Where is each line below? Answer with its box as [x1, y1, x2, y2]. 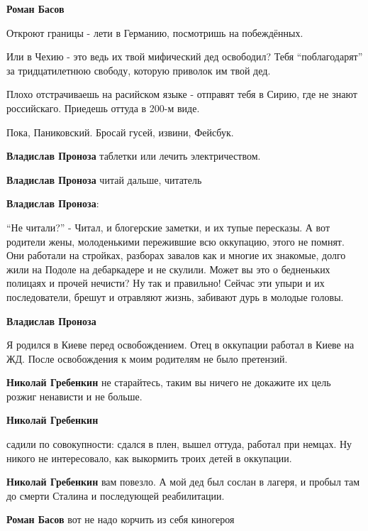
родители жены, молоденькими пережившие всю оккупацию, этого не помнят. [6, 234, 345, 248]
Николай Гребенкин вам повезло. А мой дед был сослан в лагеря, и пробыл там [6, 474, 360, 489]
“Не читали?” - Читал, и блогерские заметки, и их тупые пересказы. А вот [6, 219, 330, 234]
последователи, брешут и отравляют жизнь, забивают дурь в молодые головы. [6, 289, 344, 304]
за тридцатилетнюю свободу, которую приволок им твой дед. [6, 62, 271, 77]
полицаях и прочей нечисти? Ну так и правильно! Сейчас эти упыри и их [6, 275, 325, 290]
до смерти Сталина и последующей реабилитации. [6, 488, 225, 503]
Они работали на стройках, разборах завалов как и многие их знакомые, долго [6, 248, 346, 263]
